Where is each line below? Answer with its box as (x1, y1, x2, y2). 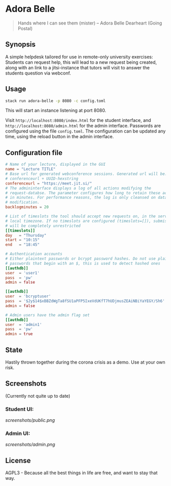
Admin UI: (5, 429, 31, 437)
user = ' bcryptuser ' (5, 294, 51, 299)
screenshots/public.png (5, 417, 55, 423)
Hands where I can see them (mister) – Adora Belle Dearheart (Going (17, 20, 162, 26)
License (5, 456, 31, 465)
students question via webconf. (5, 70, 71, 76)
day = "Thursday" (5, 233, 47, 238)
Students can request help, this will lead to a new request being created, (5, 59, 157, 65)
